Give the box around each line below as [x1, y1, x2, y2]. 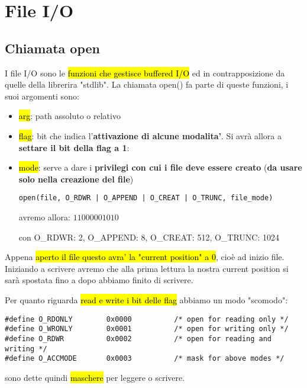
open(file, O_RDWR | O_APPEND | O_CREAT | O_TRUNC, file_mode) [18, 194, 273, 203]
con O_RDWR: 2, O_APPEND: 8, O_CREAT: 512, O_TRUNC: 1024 [18, 230, 280, 243]
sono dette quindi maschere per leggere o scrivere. [5, 371, 185, 383]
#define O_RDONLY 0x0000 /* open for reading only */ [5, 315, 289, 323]
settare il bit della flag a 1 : [18, 141, 130, 153]
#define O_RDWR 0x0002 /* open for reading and [5, 334, 272, 343]
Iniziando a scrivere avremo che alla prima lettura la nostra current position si [5, 262, 289, 274]
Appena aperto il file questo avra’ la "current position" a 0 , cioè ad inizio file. [5, 251, 285, 263]
